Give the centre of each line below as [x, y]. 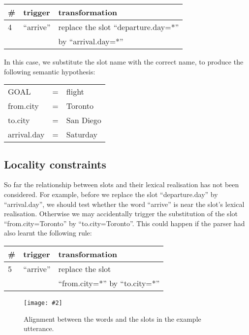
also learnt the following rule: [48, 233]
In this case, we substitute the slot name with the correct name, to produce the [124, 62]
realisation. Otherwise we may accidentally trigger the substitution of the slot [121, 214]
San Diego [84, 120]
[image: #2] [43, 303]
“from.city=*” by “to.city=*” [109, 283]
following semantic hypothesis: [50, 71]
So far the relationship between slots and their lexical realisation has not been [122, 184]
